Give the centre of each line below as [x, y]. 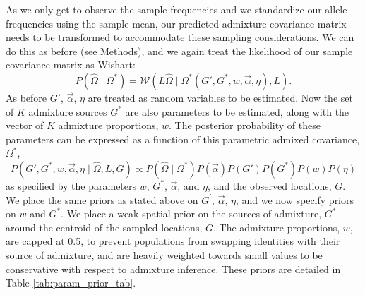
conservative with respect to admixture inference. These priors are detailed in [173, 269]
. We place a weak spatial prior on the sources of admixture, [191, 213]
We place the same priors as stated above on [102, 199]
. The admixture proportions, [276, 227]
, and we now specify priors [295, 199]
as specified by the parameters [71, 185]
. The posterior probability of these [245, 125]
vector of [25, 125]
